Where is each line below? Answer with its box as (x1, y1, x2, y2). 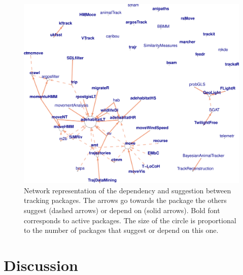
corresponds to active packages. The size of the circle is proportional (24, 215, 236, 225)
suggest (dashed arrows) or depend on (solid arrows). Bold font (24, 204, 220, 215)
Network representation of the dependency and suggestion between (24, 185, 231, 195)
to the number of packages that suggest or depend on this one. (24, 225, 219, 235)
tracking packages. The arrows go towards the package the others (24, 195, 227, 205)
